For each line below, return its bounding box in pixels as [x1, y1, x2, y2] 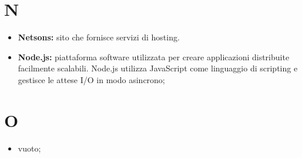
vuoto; [18, 142, 41, 154]
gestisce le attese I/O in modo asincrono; [18, 73, 165, 85]
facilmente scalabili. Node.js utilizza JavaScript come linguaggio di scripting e [18, 62, 298, 74]
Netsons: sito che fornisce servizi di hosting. [18, 31, 180, 43]
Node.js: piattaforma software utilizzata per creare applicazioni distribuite [18, 50, 290, 63]
